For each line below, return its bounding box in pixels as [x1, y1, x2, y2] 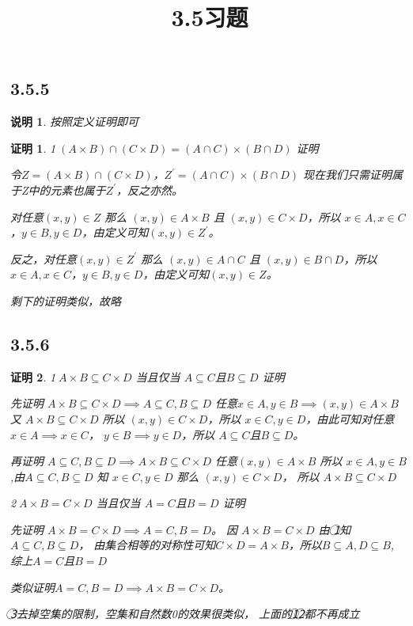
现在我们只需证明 [303, 166, 392, 183]
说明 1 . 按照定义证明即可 [10, 113, 138, 130]
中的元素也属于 [28, 181, 106, 198]
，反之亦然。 [116, 181, 183, 198]
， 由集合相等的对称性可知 [78, 537, 216, 553]
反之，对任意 [10, 250, 77, 267]
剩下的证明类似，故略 [10, 292, 121, 309]
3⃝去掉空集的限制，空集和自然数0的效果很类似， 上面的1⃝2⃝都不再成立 [10, 605, 360, 622]
